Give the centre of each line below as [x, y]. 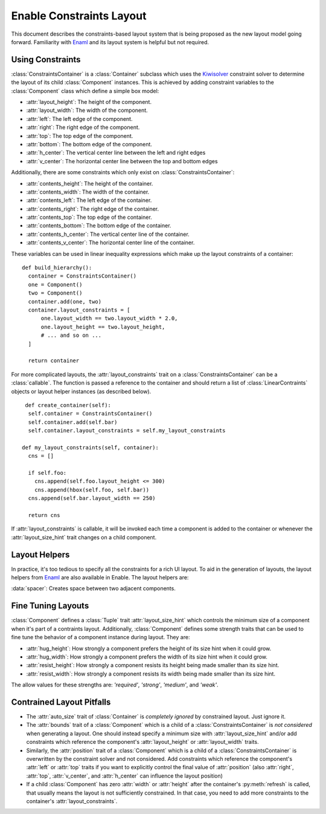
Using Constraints [46, 60]
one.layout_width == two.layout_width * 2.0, [109, 318]
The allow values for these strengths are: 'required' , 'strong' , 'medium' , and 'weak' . [115, 685]
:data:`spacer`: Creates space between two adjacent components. [94, 588]
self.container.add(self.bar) [73, 422]
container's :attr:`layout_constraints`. [72, 801]
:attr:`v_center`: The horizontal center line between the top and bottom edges [122, 161]
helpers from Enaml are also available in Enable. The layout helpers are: [100, 578]
